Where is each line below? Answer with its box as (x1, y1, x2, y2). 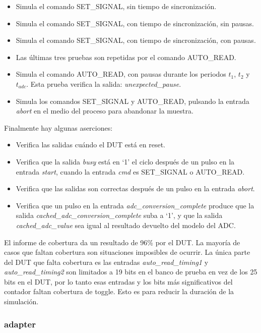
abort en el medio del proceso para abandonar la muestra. (16, 105, 193, 116)
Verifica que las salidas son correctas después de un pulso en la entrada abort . (16, 183, 255, 194)
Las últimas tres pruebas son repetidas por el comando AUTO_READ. (16, 51, 236, 62)
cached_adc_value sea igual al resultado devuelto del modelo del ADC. (16, 219, 236, 230)
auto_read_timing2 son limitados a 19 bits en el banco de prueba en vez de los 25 (4, 266, 257, 277)
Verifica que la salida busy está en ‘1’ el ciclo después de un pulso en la (16, 156, 235, 166)
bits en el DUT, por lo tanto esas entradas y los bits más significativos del (4, 276, 233, 287)
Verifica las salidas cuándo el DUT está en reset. (16, 139, 165, 150)
